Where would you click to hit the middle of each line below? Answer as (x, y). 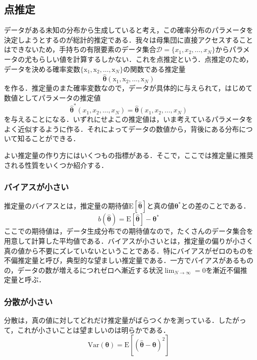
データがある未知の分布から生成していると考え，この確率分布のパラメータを (129, 30)
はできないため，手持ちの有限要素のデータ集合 (80, 49)
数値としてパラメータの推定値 (52, 97)
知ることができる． (49, 138)
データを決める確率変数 (42, 69)
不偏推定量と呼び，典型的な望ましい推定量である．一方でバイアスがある (122, 260)
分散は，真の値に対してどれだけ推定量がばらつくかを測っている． (111, 320)
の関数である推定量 (154, 69)
